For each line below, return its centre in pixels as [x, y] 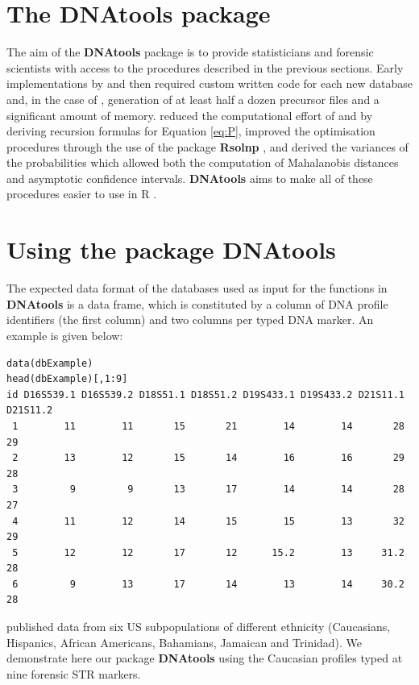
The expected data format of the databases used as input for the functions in [197, 288]
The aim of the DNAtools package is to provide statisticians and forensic [190, 52]
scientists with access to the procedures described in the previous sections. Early [205, 67]
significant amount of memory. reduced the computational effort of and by [190, 115]
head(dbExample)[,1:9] [67, 379]
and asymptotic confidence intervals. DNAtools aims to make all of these [190, 178]
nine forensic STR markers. [74, 673]
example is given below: [65, 335]
